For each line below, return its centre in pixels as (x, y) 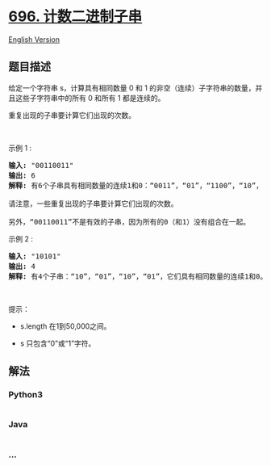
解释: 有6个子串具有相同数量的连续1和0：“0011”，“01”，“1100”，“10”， (136, 185)
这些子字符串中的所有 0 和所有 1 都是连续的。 (90, 98)
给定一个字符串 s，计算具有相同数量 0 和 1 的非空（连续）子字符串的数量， (132, 88)
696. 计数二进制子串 (75, 17)
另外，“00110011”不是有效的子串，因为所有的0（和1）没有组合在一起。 (129, 222)
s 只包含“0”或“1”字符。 (58, 343)
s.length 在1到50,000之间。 (65, 326)
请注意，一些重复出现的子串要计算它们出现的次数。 (93, 204)
